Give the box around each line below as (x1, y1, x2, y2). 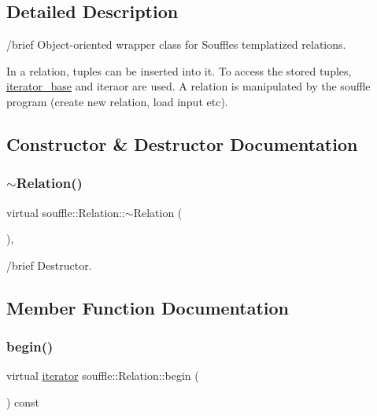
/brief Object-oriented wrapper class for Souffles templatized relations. (6, 36, 346, 53)
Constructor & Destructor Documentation (6, 131, 358, 156)
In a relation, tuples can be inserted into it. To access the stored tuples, (6, 62, 352, 79)
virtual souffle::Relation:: (6, 204, 125, 220)
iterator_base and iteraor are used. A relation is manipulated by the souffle (6, 78, 371, 94)
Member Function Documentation (6, 295, 290, 319)
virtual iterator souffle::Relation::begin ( (6, 367, 199, 384)
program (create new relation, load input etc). (6, 93, 228, 109)
